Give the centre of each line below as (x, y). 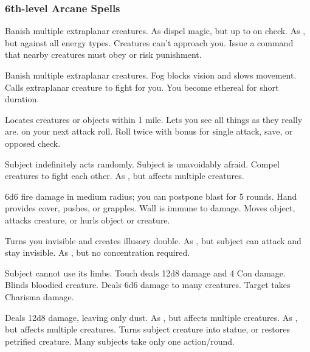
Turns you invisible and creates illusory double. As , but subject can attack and (153, 240)
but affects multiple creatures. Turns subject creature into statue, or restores (148, 329)
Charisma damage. (40, 296)
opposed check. (33, 143)
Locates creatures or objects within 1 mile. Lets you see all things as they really (154, 119)
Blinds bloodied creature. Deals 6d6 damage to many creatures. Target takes (148, 285)
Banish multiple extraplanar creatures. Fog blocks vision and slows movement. (151, 75)
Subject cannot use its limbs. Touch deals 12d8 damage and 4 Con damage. (145, 273)
